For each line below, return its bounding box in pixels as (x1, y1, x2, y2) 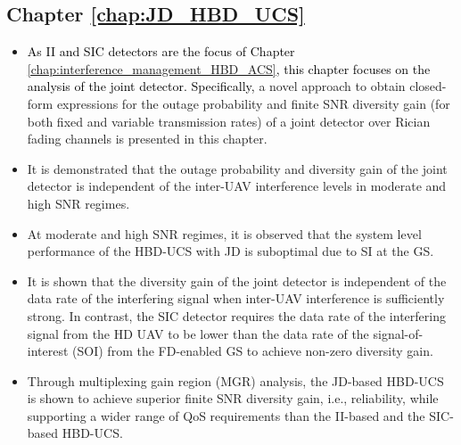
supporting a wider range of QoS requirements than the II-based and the (27, 406, 425, 424)
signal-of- (373, 324, 424, 342)
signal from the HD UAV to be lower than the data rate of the (27, 324, 369, 342)
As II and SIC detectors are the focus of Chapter (27, 42, 295, 61)
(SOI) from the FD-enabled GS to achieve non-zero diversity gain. (72, 342, 433, 360)
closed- (409, 77, 447, 95)
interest (27, 342, 69, 360)
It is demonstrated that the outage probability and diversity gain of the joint (27, 159, 448, 177)
